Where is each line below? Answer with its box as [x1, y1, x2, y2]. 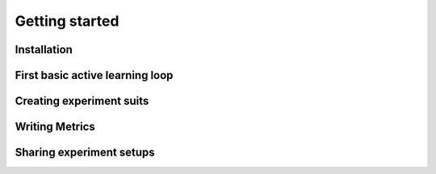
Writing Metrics [15, 120, 96, 134]
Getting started [15, 12, 119, 30]
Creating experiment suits [15, 94, 149, 108]
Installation [15, 43, 73, 56]
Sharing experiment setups [15, 146, 155, 159]
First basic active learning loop [15, 68, 174, 82]
